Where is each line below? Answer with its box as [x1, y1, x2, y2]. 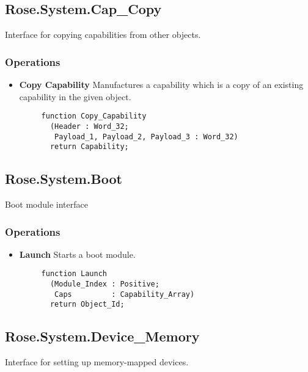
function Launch [41, 269, 107, 279]
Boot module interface [5, 198, 88, 211]
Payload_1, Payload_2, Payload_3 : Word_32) [54, 132, 238, 141]
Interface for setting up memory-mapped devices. [5, 356, 189, 368]
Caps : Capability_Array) [54, 290, 195, 299]
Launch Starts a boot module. [19, 247, 136, 260]
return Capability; [50, 142, 129, 151]
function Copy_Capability [41, 112, 147, 121]
